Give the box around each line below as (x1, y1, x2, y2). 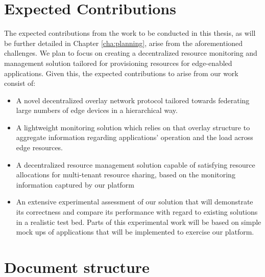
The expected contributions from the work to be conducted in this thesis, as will (4, 28, 256, 38)
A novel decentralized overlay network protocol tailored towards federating (16, 95, 250, 105)
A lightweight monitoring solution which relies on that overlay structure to (16, 122, 250, 132)
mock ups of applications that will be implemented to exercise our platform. (16, 226, 254, 237)
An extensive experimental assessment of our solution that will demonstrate (16, 196, 253, 207)
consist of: (4, 78, 36, 88)
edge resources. (16, 142, 63, 153)
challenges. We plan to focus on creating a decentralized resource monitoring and (4, 48, 257, 58)
